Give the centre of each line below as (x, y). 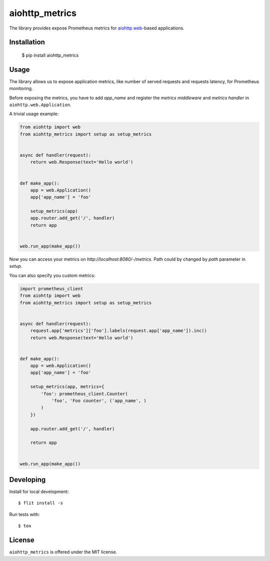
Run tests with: (24, 514)
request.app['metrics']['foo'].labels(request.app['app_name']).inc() (119, 331)
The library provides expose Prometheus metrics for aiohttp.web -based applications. (97, 28)
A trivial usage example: (34, 114)
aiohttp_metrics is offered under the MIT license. (63, 552)
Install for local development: (39, 492)
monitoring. (21, 89)
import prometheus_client (51, 289)
